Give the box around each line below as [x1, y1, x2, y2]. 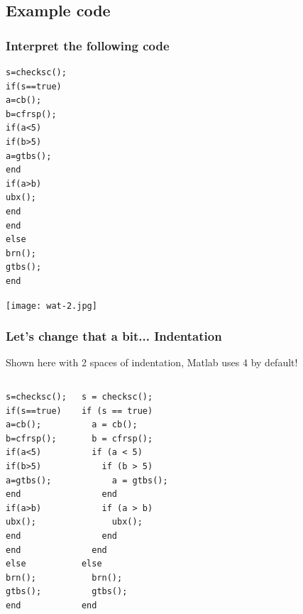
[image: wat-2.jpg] [6, 300, 97, 311]
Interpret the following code [6, 36, 170, 54]
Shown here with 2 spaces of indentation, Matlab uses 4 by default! [6, 355, 298, 370]
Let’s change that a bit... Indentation [6, 327, 222, 345]
